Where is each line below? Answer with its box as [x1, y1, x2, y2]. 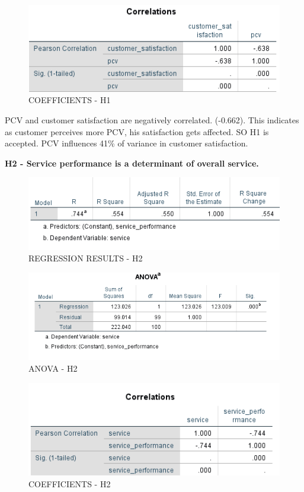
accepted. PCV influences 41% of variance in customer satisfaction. [5, 137, 248, 149]
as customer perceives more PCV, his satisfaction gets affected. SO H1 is [5, 125, 269, 138]
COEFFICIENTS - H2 [28, 477, 111, 490]
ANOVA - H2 [28, 362, 78, 374]
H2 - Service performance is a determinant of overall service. [5, 156, 259, 169]
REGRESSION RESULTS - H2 [28, 252, 143, 264]
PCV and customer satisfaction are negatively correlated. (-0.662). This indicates [5, 113, 299, 126]
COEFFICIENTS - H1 [28, 94, 111, 106]
